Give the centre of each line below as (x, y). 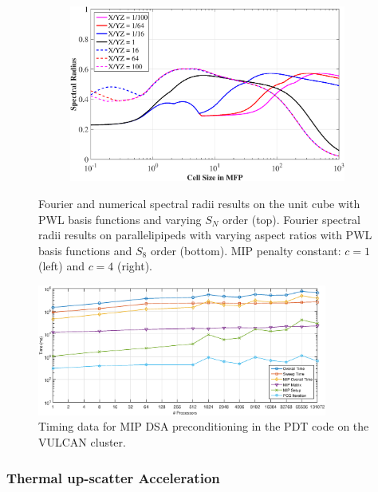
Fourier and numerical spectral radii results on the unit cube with (199, 203)
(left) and (61, 266)
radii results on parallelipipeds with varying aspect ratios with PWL (205, 235)
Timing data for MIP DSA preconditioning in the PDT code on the (204, 426)
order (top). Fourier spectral (291, 219)
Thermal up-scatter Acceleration (113, 477)
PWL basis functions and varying (120, 219)
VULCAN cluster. (82, 442)
